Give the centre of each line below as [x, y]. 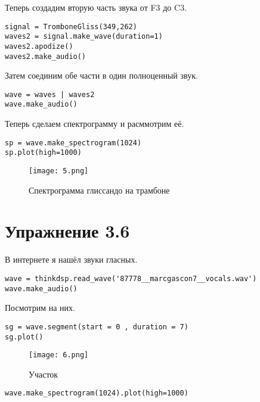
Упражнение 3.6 [67, 231]
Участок [44, 374]
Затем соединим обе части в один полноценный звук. [101, 75]
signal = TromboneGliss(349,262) [71, 27]
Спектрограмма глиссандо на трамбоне [99, 190]
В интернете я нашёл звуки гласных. [71, 259]
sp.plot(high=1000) [43, 153]
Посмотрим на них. [40, 308]
